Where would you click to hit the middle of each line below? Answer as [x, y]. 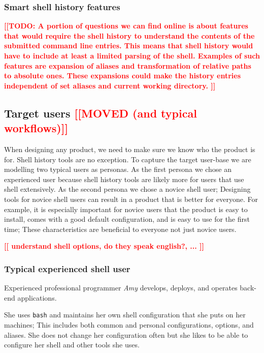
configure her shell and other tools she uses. [72, 345]
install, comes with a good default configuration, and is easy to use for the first [127, 219]
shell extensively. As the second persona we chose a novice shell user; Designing [127, 189]
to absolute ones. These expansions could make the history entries [123, 76]
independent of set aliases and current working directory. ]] [110, 85]
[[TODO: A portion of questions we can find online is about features [126, 26]
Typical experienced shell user [67, 268]
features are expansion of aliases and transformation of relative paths [128, 65]
